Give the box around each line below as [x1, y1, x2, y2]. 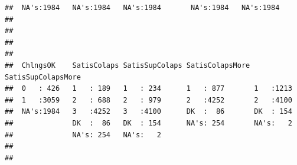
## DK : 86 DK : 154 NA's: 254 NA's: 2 [5, 118, 292, 127]
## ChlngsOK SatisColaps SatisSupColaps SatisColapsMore [5, 61, 250, 70]
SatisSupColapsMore [5, 72, 81, 81]
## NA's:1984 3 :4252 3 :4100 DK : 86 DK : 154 [5, 107, 292, 116]
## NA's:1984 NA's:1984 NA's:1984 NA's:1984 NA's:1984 [5, 4, 280, 12]
